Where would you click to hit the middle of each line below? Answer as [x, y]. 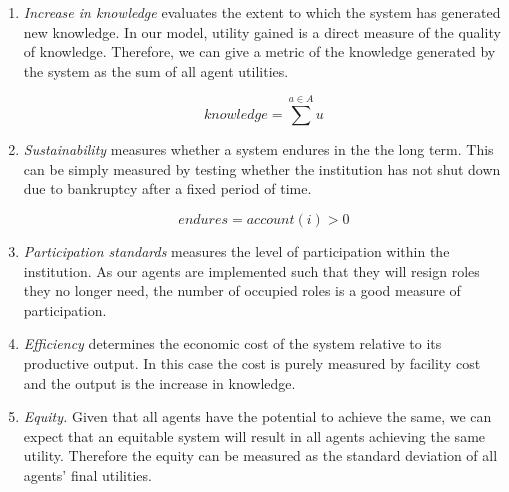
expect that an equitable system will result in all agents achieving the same [254, 435]
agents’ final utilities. [87, 474]
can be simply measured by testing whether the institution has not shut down [262, 168]
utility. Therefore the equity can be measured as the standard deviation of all [260, 455]
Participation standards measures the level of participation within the [236, 250]
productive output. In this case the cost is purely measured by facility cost [252, 362]
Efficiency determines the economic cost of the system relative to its [232, 343]
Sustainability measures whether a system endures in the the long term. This [258, 149]
